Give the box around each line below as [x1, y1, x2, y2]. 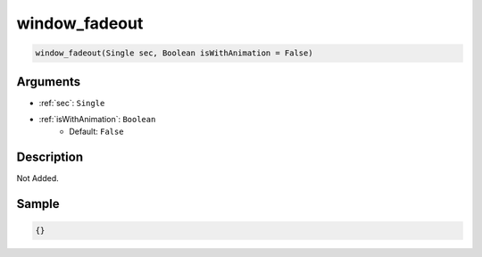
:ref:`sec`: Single [38, 97, 105, 108]
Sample [16, 196, 60, 211]
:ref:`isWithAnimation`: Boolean [38, 114, 156, 125]
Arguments [16, 74, 81, 89]
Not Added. [16, 173, 60, 184]
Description [16, 150, 84, 165]
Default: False [69, 126, 124, 137]
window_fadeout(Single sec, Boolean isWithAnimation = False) [35, 48, 313, 58]
